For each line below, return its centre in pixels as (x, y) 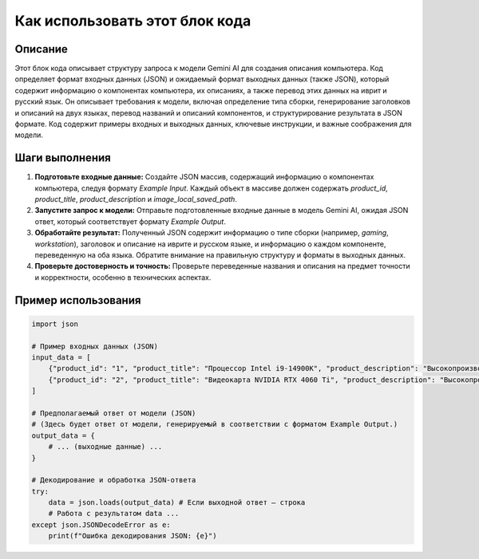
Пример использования (78, 300)
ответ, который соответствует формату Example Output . (131, 221)
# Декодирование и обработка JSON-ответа (114, 480)
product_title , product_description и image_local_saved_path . (136, 199)
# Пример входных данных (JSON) (95, 346)
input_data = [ (61, 358)
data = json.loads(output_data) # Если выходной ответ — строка (177, 503)
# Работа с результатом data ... (114, 514)
